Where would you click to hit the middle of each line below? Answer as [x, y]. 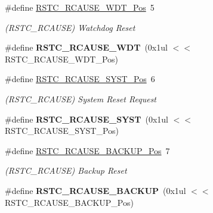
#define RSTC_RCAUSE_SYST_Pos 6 [80, 79]
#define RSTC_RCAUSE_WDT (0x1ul [86, 47]
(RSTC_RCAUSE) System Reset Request [81, 98]
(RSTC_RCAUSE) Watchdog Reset [70, 27]
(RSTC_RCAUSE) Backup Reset [66, 170]
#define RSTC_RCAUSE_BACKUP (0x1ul [95, 190]
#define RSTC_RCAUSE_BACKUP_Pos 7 [87, 150]
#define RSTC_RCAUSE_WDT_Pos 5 [80, 7]
